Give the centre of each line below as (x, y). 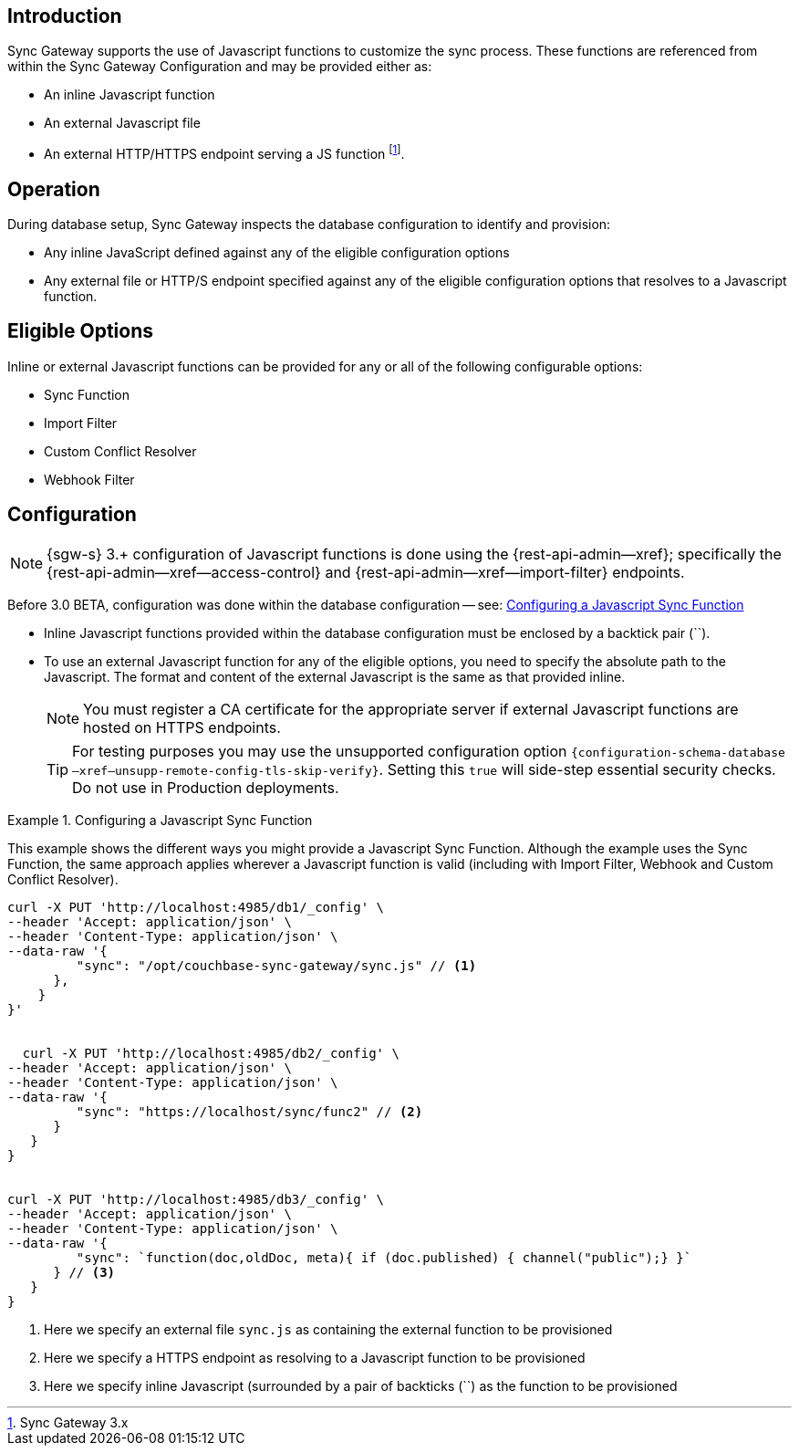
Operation (54, 189)
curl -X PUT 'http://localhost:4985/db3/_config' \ (196, 1199)
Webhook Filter (89, 479)
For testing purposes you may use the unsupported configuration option (320, 751)
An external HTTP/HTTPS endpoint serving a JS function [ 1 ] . (224, 153)
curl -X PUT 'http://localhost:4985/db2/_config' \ (211, 1053)
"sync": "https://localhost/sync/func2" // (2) (249, 1111)
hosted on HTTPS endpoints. (182, 727)
